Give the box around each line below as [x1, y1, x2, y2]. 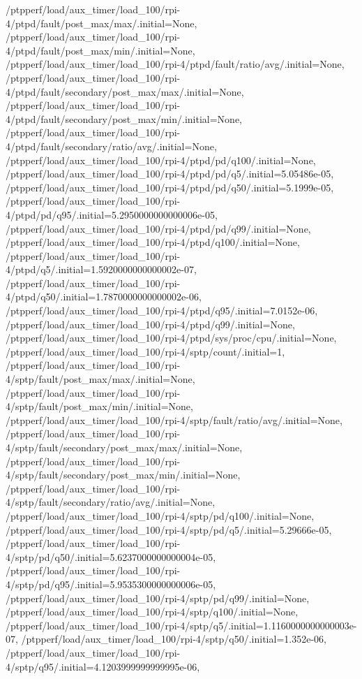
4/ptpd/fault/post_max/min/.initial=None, [6, 43, 195, 57]
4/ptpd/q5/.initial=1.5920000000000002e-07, [6, 262, 197, 277]
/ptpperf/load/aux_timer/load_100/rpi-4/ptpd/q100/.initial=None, [6, 235, 300, 249]
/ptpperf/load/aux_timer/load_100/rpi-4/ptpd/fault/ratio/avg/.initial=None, [6, 57, 345, 71]
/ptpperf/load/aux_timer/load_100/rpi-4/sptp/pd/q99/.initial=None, [6, 590, 310, 605]
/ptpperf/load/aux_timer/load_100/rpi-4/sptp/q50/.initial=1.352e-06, [21, 631, 326, 646]
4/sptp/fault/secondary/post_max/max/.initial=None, [6, 440, 243, 454]
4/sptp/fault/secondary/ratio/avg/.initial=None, [6, 495, 216, 509]
